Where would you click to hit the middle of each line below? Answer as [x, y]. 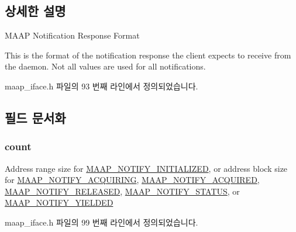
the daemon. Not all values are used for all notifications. [105, 66]
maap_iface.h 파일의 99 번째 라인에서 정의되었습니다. [101, 222]
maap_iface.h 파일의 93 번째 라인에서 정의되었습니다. [101, 86]
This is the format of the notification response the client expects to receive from [148, 55]
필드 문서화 [35, 117]
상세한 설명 [35, 11]
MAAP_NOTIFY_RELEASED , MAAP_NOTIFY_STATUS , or [122, 191]
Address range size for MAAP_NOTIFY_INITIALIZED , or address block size [146, 168]
